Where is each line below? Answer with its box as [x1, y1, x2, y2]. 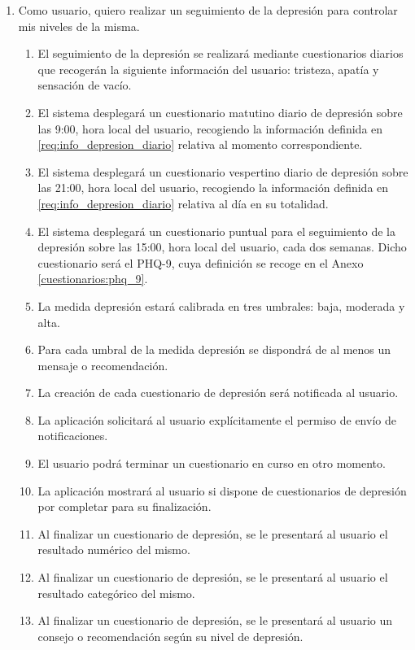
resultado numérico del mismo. [37, 541, 190, 558]
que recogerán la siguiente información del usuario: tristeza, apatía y [37, 60, 379, 77]
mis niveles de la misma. [18, 17, 140, 34]
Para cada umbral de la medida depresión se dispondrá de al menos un [37, 341, 391, 358]
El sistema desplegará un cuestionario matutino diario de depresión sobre [37, 103, 403, 120]
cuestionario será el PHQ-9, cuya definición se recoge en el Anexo [37, 254, 364, 271]
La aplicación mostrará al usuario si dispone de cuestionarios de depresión [37, 482, 407, 499]
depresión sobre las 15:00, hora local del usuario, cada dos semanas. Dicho [37, 238, 407, 255]
